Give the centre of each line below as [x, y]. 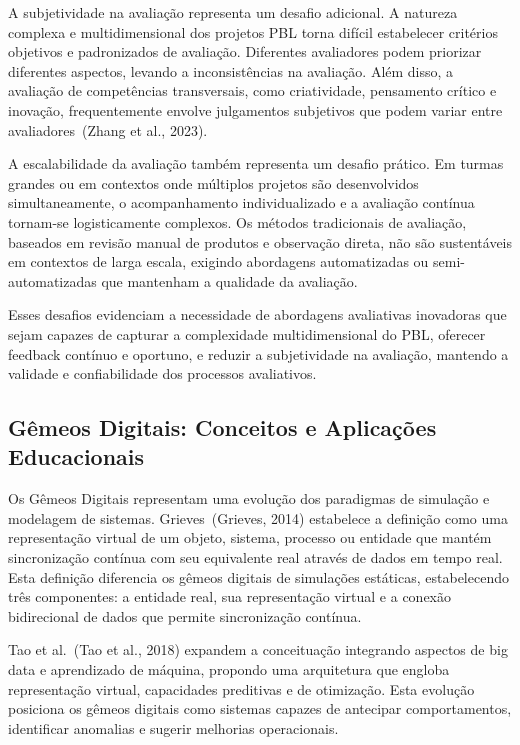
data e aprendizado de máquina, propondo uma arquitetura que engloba [229, 669]
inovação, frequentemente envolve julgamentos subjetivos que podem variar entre [255, 109]
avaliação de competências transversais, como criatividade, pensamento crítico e [252, 90]
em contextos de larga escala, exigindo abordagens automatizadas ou [218, 261]
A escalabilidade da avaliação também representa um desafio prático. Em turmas [256, 163]
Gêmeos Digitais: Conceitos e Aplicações [222, 427]
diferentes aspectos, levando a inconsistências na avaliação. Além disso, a [231, 70]
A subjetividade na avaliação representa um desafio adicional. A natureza [233, 12]
